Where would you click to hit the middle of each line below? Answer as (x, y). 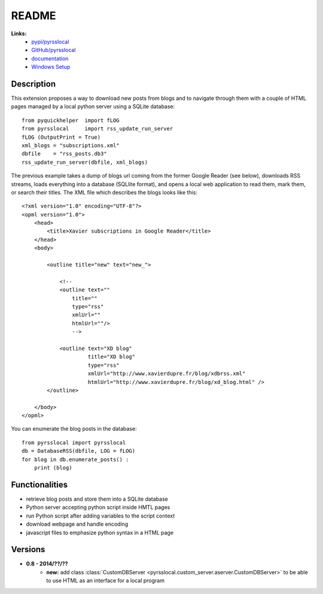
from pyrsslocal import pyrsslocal (74, 442)
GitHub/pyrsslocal (54, 50)
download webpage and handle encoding (77, 524)
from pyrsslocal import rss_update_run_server (97, 129)
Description (33, 84)
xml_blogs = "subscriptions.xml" (71, 145)
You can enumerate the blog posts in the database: (74, 429)
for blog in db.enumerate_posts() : (75, 459)
